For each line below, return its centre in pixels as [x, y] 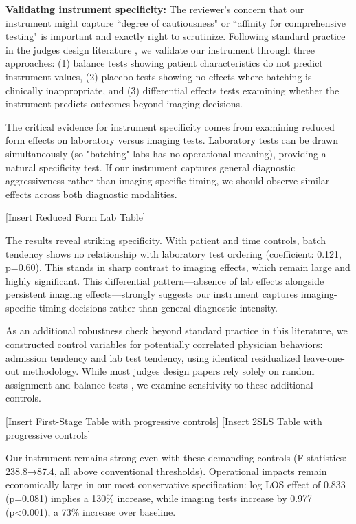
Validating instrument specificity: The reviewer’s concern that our [155, 9]
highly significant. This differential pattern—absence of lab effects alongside [165, 280]
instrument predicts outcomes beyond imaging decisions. [124, 103]
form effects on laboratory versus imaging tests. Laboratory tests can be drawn [172, 140]
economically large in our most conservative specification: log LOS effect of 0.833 [176, 484]
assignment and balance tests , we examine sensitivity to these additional [159, 384]
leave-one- [324, 357]
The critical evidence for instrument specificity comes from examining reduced [170, 126]
